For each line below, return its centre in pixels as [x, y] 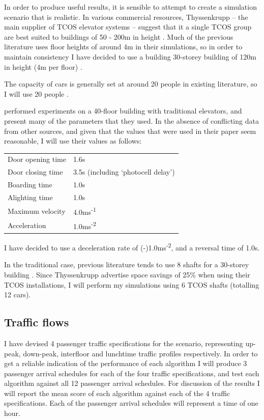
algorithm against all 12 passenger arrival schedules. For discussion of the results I [132, 383]
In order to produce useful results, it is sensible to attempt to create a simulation [130, 7]
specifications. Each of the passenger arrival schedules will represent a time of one [131, 403]
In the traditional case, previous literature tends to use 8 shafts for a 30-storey [127, 264]
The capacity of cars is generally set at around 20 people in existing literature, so [131, 84]
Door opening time [37, 159]
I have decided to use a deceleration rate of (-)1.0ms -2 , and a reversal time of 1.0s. [132, 247]
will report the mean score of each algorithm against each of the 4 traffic [117, 393]
